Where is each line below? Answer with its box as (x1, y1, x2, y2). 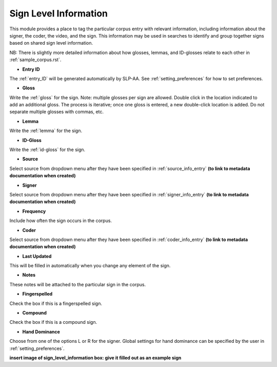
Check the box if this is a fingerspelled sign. (9, 300, 103, 306)
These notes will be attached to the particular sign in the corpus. (9, 281, 146, 287)
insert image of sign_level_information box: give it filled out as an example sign (9, 355, 182, 361)
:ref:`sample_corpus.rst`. (9, 57, 62, 63)
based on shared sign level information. (9, 40, 93, 46)
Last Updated (22, 253, 52, 259)
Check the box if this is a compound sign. (9, 319, 97, 325)
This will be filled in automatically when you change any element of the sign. (9, 263, 171, 269)
